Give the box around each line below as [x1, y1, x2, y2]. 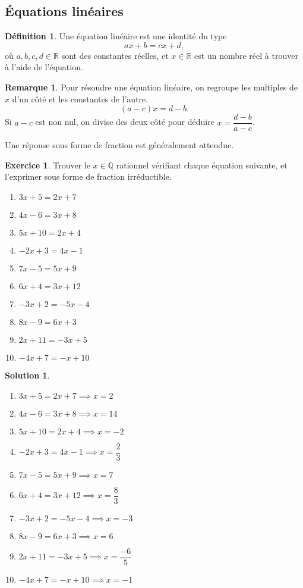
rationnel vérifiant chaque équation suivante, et [116, 158, 288, 171]
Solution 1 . [5, 369, 50, 381]
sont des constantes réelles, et [61, 49, 169, 61]
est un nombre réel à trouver [194, 49, 298, 61]
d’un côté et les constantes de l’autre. [12, 92, 149, 105]
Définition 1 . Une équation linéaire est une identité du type [5, 30, 227, 42]
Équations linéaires [5, 2, 124, 20]
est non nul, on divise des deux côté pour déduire [35, 115, 214, 128]
